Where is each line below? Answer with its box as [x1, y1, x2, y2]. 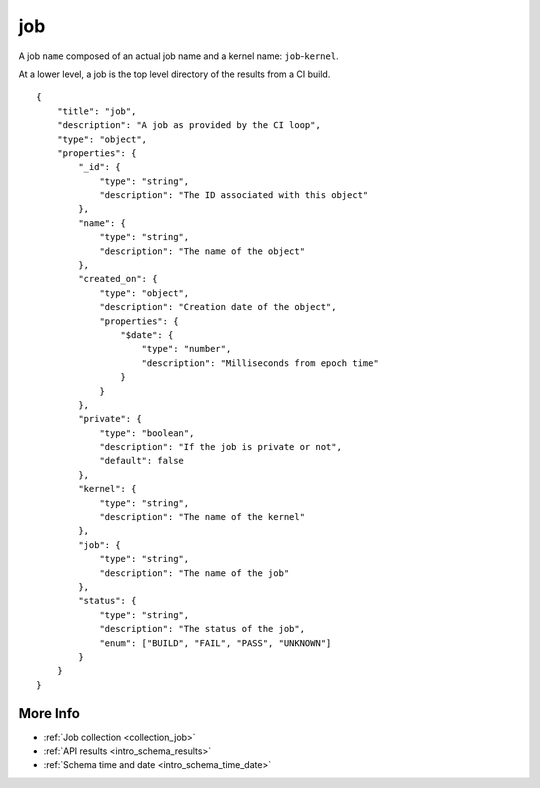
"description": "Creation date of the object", [99, 301, 337, 313]
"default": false [99, 455, 185, 467]
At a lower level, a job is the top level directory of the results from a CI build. [18, 68, 331, 80]
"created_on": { [78, 273, 158, 285]
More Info [18, 705, 80, 722]
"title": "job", [56, 105, 137, 117]
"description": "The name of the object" [99, 245, 305, 257]
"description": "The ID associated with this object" [99, 190, 369, 201]
